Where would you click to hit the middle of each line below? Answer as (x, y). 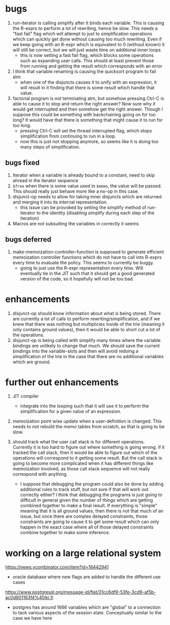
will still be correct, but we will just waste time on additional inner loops (87, 50)
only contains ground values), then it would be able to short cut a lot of (86, 329)
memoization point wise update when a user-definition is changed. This (87, 421)
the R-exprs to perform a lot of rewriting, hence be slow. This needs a (85, 28)
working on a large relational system (83, 553)
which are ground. (32, 362)
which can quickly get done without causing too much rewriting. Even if (87, 39)
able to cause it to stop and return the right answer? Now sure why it (84, 103)
